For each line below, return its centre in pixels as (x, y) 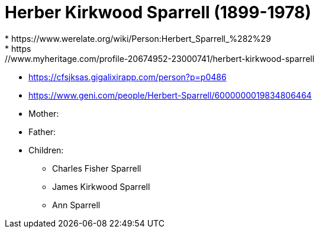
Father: (42, 132)
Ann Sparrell (76, 205)
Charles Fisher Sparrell (97, 168)
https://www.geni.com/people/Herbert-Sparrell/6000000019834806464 (170, 95)
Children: (46, 150)
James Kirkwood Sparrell (101, 186)
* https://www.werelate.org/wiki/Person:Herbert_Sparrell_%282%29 (138, 38)
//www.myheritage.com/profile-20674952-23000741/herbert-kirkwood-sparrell (160, 58)
